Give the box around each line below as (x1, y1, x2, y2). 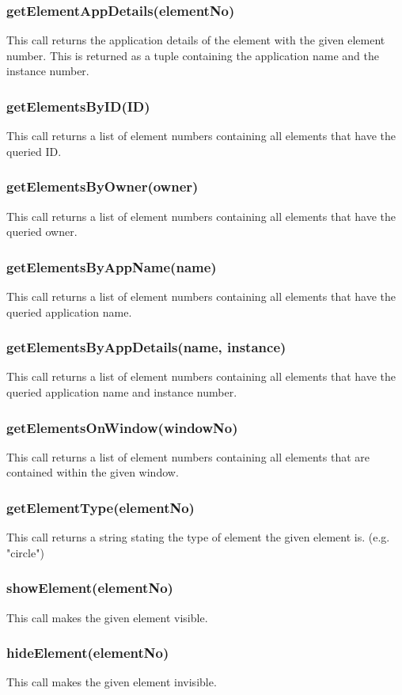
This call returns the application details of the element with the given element (6, 32, 385, 48)
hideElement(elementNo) (6, 643, 169, 663)
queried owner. (6, 223, 78, 240)
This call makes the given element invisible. (6, 674, 217, 690)
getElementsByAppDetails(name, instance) (6, 337, 286, 357)
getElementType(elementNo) (6, 497, 195, 517)
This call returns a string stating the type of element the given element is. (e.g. (6, 529, 390, 545)
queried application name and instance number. (6, 384, 237, 401)
